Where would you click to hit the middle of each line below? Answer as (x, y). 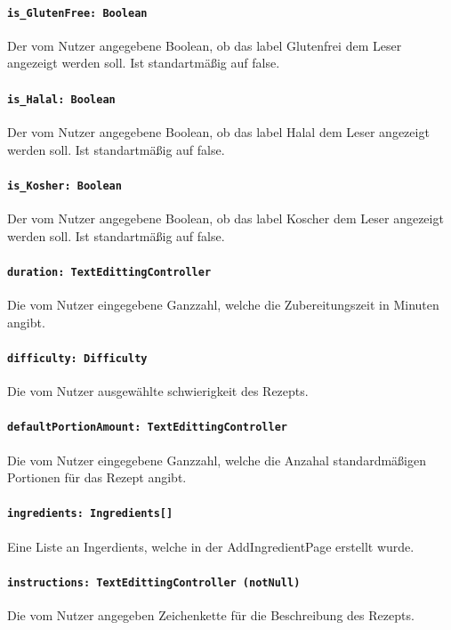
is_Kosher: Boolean (64, 186)
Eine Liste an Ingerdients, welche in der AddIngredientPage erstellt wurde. (211, 546)
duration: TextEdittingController (109, 272)
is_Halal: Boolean (61, 99)
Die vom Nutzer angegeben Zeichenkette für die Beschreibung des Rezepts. (211, 615)
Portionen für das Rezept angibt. (97, 477)
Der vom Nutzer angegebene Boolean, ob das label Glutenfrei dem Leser (205, 45)
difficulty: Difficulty (77, 358)
